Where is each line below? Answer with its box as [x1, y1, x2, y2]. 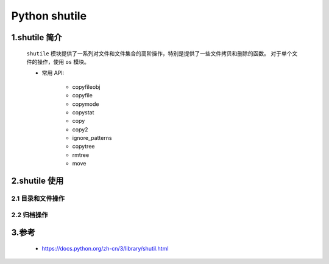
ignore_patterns [72, 134, 112, 142]
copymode [72, 100, 99, 108]
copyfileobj [72, 83, 101, 91]
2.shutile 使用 [11, 176, 64, 186]
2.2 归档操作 [11, 210, 48, 219]
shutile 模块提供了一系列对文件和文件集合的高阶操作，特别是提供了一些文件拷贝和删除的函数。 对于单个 [26, 49, 292, 57]
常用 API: [41, 69, 65, 77]
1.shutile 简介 [11, 32, 62, 43]
